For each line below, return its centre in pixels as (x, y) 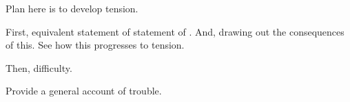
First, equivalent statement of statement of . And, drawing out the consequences (175, 31)
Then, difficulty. (39, 67)
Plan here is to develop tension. (72, 8)
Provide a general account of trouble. (84, 91)
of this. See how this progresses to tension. (95, 45)
